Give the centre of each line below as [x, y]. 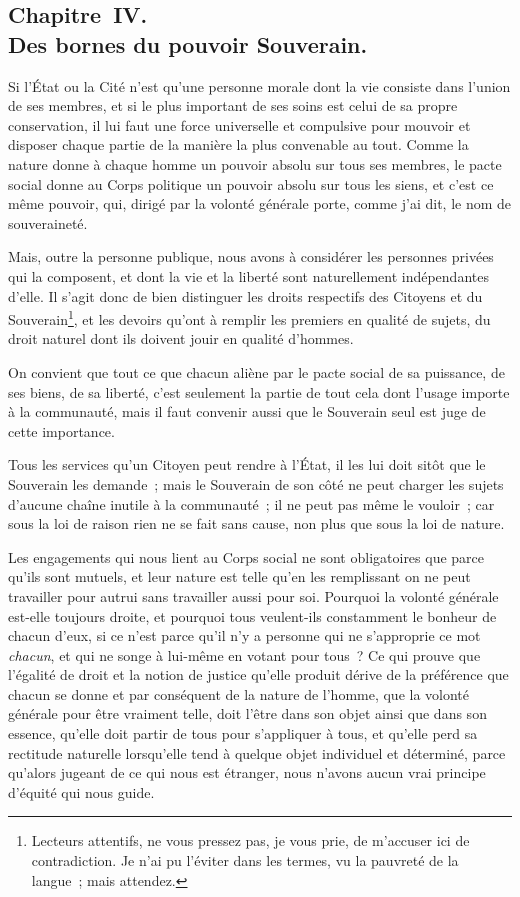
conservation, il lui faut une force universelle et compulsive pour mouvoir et [239, 124]
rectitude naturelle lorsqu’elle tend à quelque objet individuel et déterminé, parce [257, 752]
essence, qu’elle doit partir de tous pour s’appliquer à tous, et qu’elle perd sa [243, 733]
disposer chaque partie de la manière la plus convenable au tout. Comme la [238, 144]
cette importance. [61, 430]
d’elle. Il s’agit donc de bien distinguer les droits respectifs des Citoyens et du [245, 295]
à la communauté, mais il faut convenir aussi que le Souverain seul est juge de [247, 411]
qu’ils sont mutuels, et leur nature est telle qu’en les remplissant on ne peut [239, 576]
